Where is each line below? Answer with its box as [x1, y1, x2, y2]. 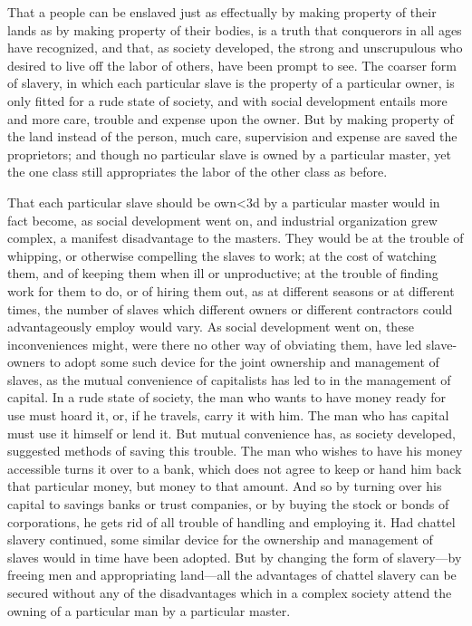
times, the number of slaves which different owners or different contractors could [7, 299, 453, 318]
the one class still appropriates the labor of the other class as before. [7, 162, 388, 181]
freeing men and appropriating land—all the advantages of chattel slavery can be [7, 565, 457, 584]
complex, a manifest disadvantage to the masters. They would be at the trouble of [7, 228, 464, 247]
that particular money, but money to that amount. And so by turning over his [7, 477, 442, 496]
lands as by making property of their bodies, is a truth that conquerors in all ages [7, 20, 462, 39]
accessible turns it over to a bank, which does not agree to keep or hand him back [7, 458, 462, 477]
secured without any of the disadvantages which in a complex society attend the [7, 583, 452, 602]
